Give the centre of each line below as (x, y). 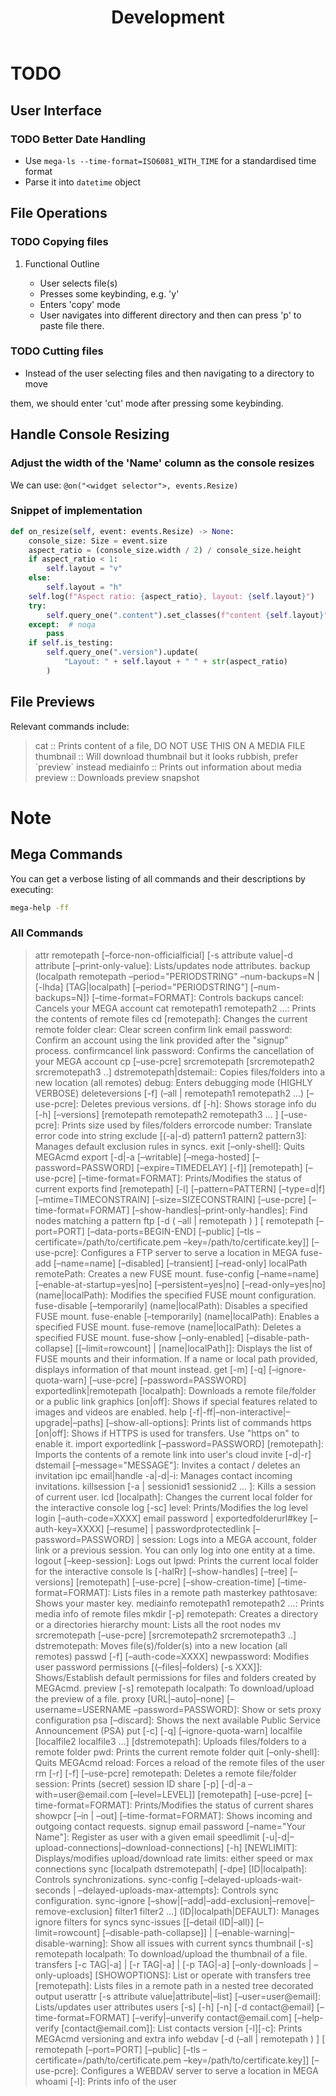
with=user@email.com (81, 1794)
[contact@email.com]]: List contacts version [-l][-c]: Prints (182, 2028)
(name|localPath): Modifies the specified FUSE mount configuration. (175, 1295)
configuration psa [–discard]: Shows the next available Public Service (177, 1720)
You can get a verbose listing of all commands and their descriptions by (158, 878)
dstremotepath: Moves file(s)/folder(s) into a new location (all (161, 1645)
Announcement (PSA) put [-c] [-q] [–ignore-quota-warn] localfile (168, 1730)
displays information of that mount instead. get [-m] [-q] (150, 1369)
